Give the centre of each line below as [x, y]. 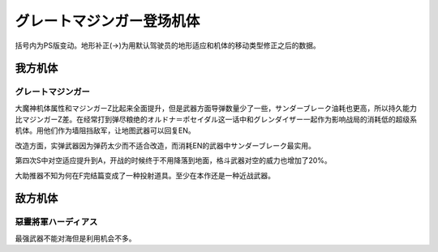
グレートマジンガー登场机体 [107, 21]
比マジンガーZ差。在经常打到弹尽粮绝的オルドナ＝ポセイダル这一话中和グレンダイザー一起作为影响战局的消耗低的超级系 [216, 120]
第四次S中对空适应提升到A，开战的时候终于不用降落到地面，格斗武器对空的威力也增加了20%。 [173, 160]
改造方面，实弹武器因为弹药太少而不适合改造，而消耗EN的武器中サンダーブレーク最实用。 [165, 145]
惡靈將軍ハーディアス [56, 222]
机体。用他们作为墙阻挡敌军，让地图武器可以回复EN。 [105, 130]
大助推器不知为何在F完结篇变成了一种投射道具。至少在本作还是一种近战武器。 [145, 175]
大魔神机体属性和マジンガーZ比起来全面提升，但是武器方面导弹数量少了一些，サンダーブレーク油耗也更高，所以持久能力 [216, 108]
